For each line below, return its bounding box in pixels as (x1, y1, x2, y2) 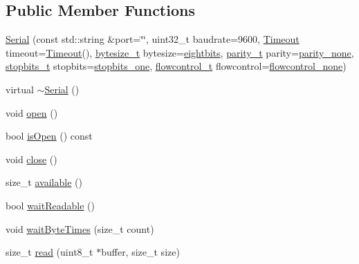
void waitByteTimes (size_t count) (6, 221, 154, 236)
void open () (6, 105, 58, 120)
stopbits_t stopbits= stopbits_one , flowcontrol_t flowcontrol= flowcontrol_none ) (6, 59, 347, 73)
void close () (6, 151, 57, 166)
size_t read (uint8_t (6, 245, 93, 259)
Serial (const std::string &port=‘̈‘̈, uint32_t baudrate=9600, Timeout (6, 32, 300, 46)
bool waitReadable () (6, 198, 95, 212)
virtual (6, 82, 34, 96)
